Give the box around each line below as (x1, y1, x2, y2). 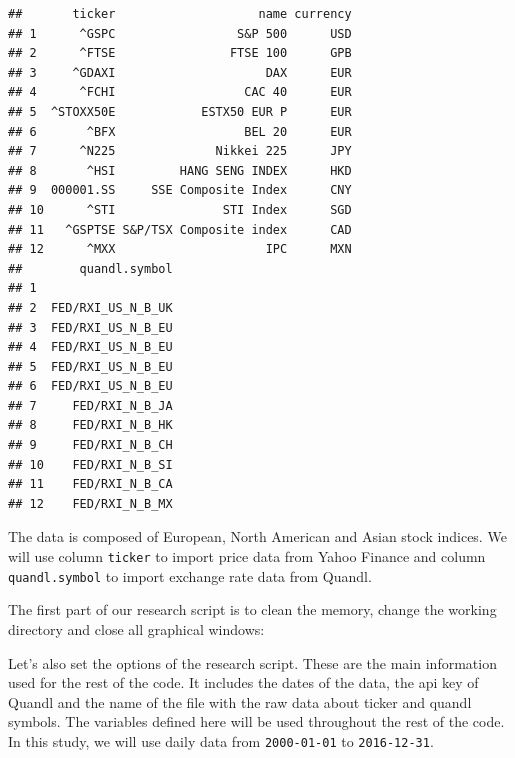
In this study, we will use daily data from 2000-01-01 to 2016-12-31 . (8, 730, 434, 751)
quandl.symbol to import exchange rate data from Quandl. (8, 565, 372, 586)
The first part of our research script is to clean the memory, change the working (8, 599, 497, 620)
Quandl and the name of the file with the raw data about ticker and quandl (8, 691, 472, 712)
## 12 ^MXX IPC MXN (8, 242, 352, 257)
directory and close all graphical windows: (8, 618, 265, 639)
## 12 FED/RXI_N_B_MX (8, 496, 173, 511)
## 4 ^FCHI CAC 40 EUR (8, 85, 352, 100)
